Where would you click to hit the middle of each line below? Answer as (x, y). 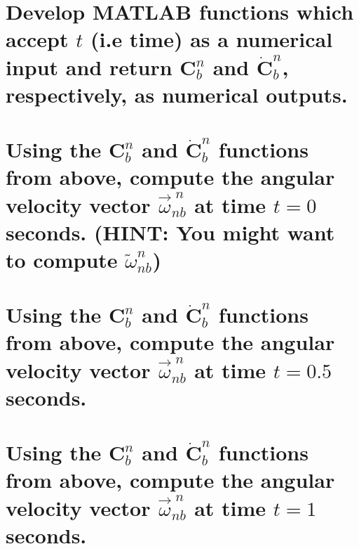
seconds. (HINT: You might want (170, 232)
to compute (62, 259)
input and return (89, 66)
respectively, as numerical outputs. (177, 94)
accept (37, 39)
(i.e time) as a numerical (212, 39)
